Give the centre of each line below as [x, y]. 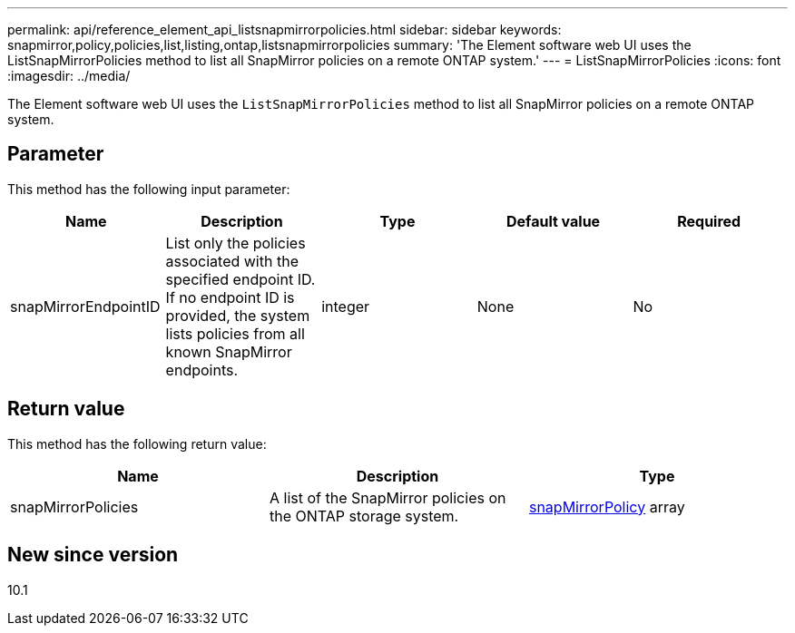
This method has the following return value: [137, 443]
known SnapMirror [229, 351]
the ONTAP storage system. [364, 516]
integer [346, 306]
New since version [93, 555]
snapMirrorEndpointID [85, 306]
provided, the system [238, 315]
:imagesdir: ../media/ [69, 76]
